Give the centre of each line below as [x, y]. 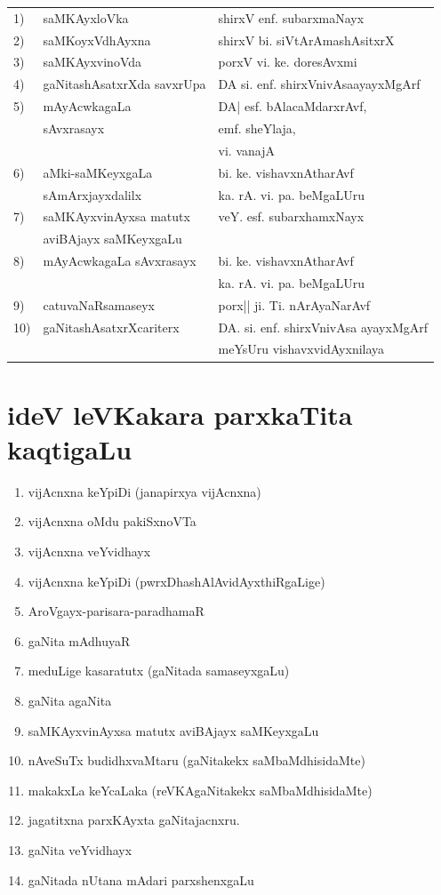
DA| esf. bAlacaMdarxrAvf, [293, 106]
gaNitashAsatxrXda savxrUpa [124, 84]
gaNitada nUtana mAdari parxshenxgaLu [141, 879]
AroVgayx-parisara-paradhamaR [116, 611]
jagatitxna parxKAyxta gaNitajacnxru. [134, 820]
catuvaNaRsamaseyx [99, 304]
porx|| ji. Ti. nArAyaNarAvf [294, 304]
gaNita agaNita [70, 700]
